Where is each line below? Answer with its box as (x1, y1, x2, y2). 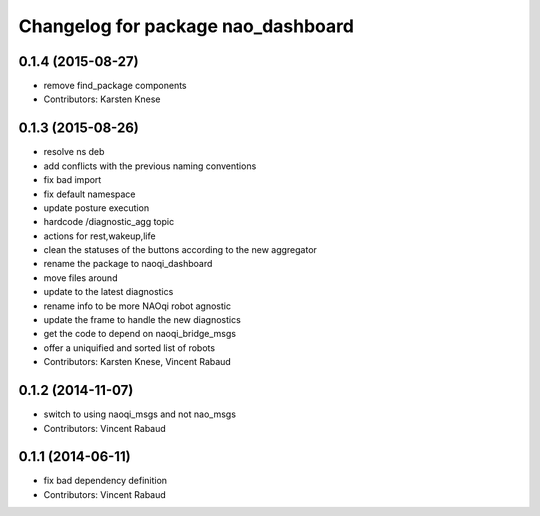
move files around (43, 271, 118, 284)
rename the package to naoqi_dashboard (43, 258, 213, 270)
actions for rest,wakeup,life (43, 230, 156, 242)
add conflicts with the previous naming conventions (43, 160, 257, 172)
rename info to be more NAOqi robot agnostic (43, 300, 232, 312)
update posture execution (43, 201, 150, 214)
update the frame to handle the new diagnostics (43, 314, 242, 326)
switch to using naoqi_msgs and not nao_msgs (43, 408, 237, 420)
